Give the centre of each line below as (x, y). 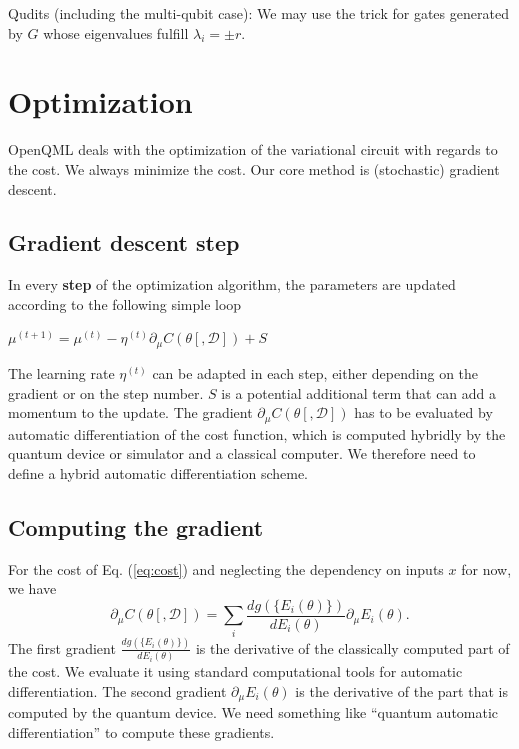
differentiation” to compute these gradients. (141, 731)
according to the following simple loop (125, 303)
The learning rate (61, 372)
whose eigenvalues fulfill (116, 32)
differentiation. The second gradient (117, 690)
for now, (486, 568)
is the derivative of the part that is (401, 690)
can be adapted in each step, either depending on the (315, 372)
